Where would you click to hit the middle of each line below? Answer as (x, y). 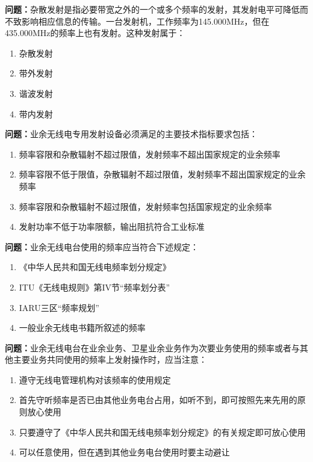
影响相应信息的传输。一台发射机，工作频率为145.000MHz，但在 (145, 21)
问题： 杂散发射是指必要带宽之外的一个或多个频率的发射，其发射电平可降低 (152, 9)
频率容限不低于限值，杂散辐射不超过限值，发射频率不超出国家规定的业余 (162, 174)
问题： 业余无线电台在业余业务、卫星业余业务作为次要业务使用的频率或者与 (152, 347)
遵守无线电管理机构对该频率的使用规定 (95, 379)
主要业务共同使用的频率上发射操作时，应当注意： (110, 359)
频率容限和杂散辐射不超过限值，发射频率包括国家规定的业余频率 (145, 206)
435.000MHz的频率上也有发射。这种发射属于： (95, 33)
